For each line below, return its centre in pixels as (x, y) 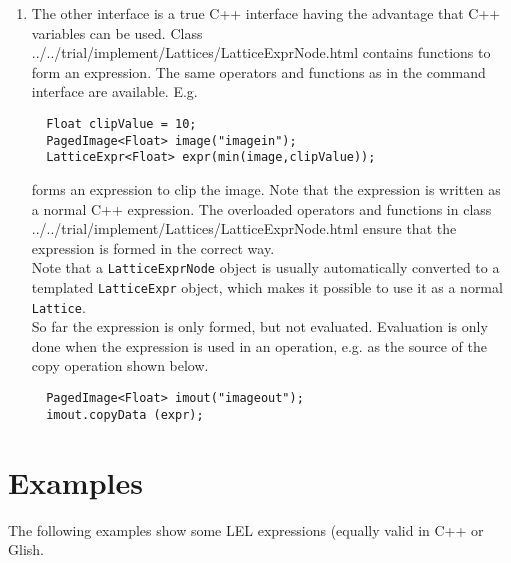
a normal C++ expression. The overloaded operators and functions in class (261, 208)
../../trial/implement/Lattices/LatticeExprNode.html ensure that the (244, 228)
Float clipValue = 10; (121, 123)
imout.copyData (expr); (125, 414)
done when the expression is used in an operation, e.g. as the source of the (259, 345)
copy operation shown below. (120, 365)
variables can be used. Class (117, 32)
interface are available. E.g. (114, 91)
